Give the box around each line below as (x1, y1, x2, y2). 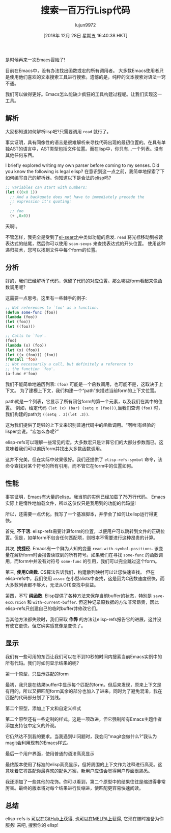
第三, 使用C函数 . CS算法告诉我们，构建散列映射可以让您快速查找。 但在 (5, 569, 155, 575)
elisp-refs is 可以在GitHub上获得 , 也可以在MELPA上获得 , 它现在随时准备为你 (5, 816, 164, 822)
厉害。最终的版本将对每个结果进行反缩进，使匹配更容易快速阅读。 (5, 785, 144, 791)
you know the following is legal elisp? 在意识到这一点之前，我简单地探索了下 (5, 168, 165, 174)
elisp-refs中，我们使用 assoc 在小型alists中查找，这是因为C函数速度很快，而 (5, 575, 165, 581)
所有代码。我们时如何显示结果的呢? (5, 659, 79, 666)
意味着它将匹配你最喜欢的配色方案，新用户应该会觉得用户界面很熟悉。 (5, 768, 153, 774)
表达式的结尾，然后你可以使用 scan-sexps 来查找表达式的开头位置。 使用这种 (5, 240, 166, 247)
